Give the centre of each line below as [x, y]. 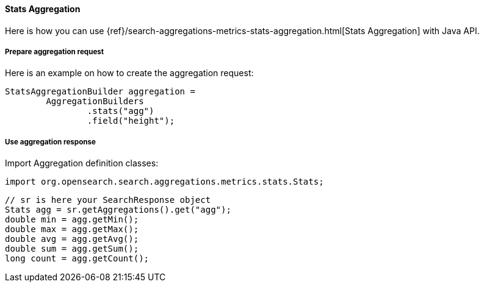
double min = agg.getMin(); [72, 220]
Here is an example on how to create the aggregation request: [129, 73]
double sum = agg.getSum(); [72, 249]
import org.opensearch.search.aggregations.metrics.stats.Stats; [164, 182]
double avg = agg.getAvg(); [72, 239]
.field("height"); [131, 121]
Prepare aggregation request [55, 52]
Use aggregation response [50, 142]
